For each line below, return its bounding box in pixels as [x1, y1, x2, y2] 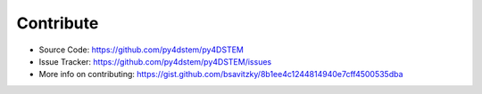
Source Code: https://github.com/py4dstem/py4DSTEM [38, 44, 245, 55]
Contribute [16, 13, 99, 33]
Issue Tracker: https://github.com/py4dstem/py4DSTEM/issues [38, 56, 272, 67]
